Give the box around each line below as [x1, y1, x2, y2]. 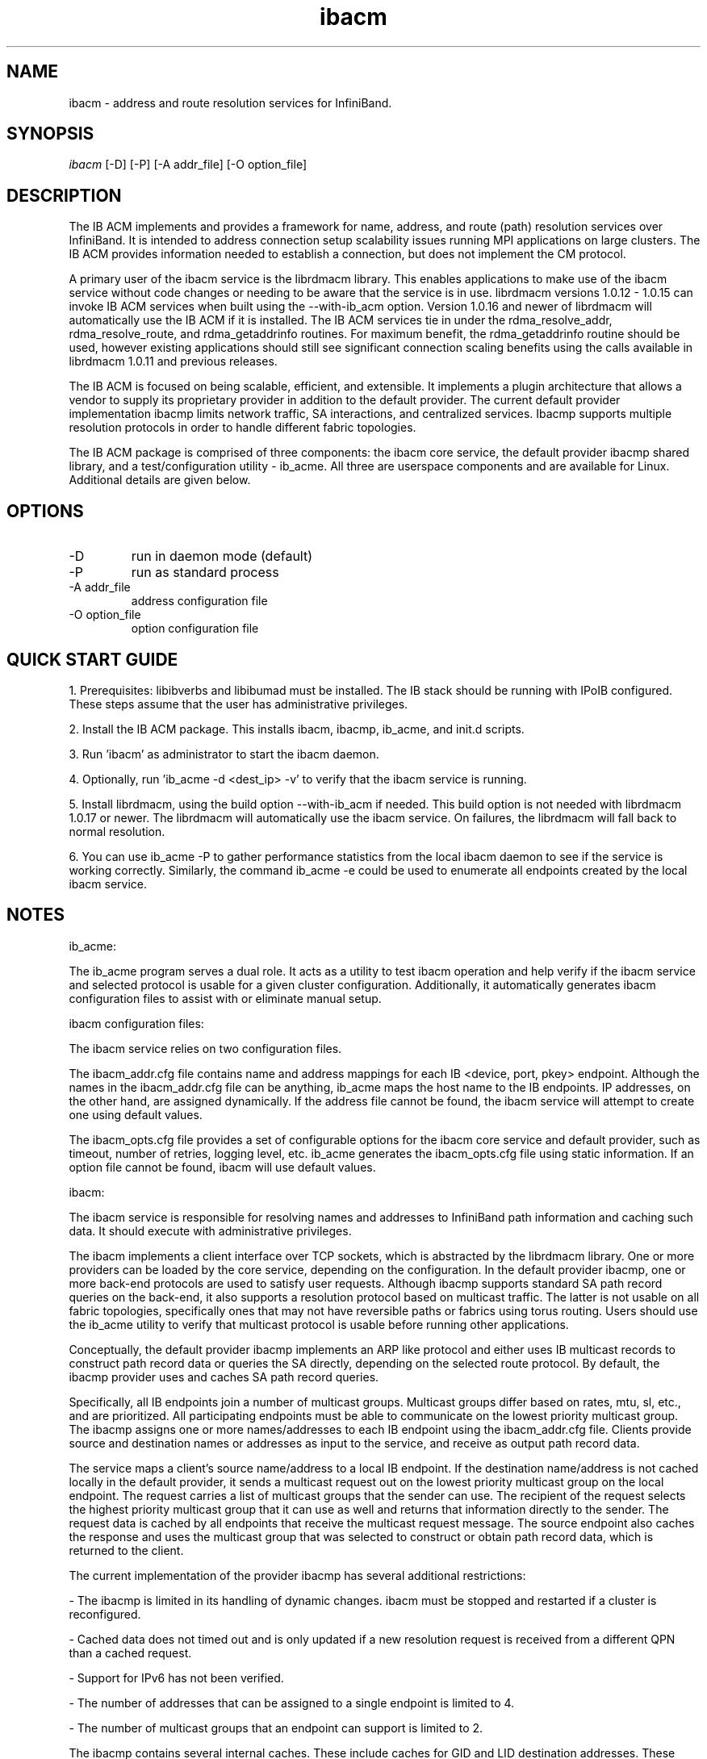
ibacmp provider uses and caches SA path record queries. [69, 1369, 379, 1384]
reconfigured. [69, 1606, 141, 1621]
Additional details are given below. [69, 473, 251, 487]
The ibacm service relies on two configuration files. [69, 1041, 342, 1055]
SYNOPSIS [6, 123, 94, 144]
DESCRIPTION [6, 185, 122, 206]
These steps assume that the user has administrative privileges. [69, 696, 408, 711]
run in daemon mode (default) [131, 548, 313, 565]
